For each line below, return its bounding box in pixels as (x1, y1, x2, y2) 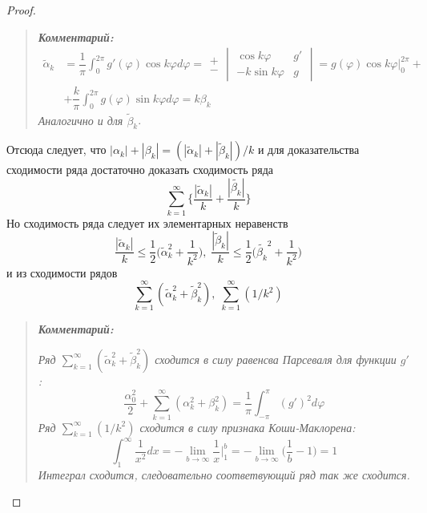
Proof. (6, 2, 36, 18)
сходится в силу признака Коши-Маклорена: (139, 418, 356, 435)
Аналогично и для (38, 111, 123, 128)
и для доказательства (257, 141, 360, 158)
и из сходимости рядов (6, 264, 118, 281)
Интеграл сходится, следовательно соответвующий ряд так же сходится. (38, 466, 410, 483)
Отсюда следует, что (6, 141, 107, 158)
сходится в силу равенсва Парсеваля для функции (155, 350, 397, 367)
